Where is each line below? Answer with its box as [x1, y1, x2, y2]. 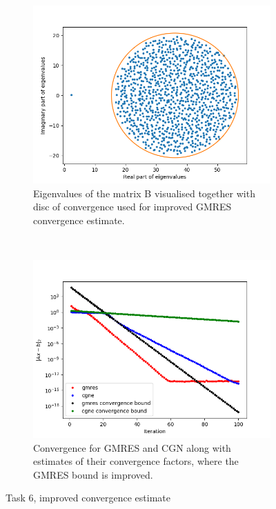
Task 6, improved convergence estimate [6, 490, 170, 505]
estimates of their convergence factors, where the [33, 454, 239, 468]
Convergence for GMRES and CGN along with [33, 440, 231, 455]
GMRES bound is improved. [33, 467, 153, 481]
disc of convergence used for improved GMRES [33, 199, 232, 214]
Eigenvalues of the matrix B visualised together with [33, 186, 255, 200]
